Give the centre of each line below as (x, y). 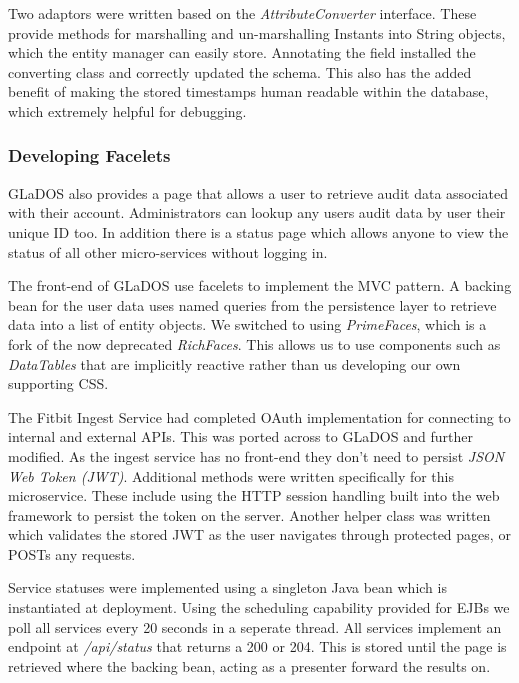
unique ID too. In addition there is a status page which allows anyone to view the (258, 231)
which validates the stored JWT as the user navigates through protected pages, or (259, 534)
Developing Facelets (89, 155)
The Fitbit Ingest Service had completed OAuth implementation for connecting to (259, 416)
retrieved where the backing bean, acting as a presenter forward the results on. (249, 665)
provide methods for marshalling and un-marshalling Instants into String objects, (257, 32)
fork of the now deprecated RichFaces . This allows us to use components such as (254, 343)
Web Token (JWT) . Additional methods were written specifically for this (231, 475)
